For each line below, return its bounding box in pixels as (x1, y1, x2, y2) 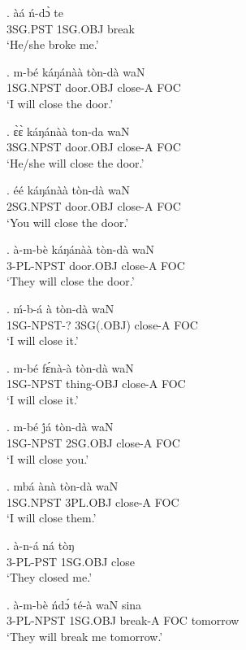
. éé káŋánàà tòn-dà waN (6, 181, 131, 198)
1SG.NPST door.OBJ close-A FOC (6, 79, 181, 96)
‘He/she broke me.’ (6, 36, 99, 53)
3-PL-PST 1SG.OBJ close (6, 552, 135, 569)
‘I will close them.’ (6, 509, 97, 526)
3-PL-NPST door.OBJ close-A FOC (6, 256, 185, 273)
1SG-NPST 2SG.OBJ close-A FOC (6, 434, 180, 452)
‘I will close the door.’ (6, 94, 114, 111)
